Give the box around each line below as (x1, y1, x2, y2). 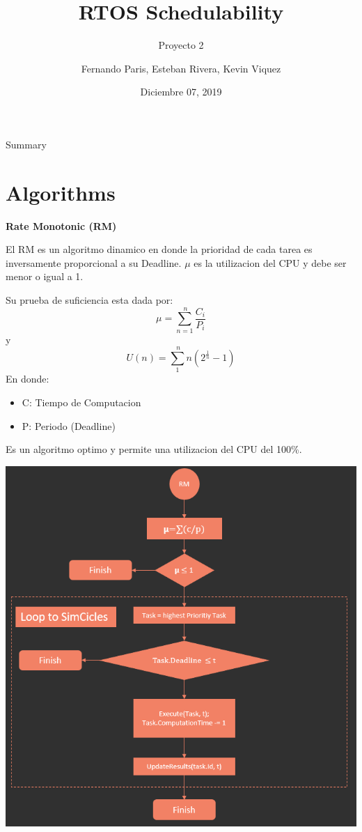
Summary (6, 137, 47, 151)
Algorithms (6, 178, 116, 206)
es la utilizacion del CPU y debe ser (194, 255, 347, 270)
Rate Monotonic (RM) (6, 218, 117, 233)
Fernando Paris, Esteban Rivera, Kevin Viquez (81, 61, 281, 75)
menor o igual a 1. (6, 269, 84, 284)
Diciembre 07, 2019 (140, 84, 222, 99)
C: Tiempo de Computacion (22, 395, 141, 410)
